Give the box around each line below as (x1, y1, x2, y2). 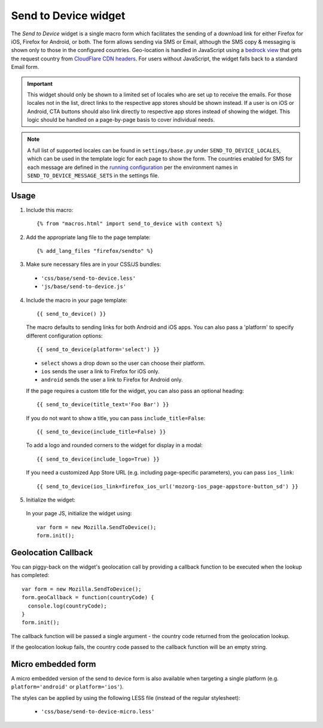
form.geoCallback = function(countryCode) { (22, 594, 155, 601)
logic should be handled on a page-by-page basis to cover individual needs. (27, 116, 215, 123)
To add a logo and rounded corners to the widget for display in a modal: (26, 442, 203, 449)
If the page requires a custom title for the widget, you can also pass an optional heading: (26, 387, 245, 394)
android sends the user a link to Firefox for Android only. (41, 376, 183, 383)
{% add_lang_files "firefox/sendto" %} (36, 247, 154, 255)
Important (27, 80, 53, 87)
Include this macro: (26, 206, 74, 213)
